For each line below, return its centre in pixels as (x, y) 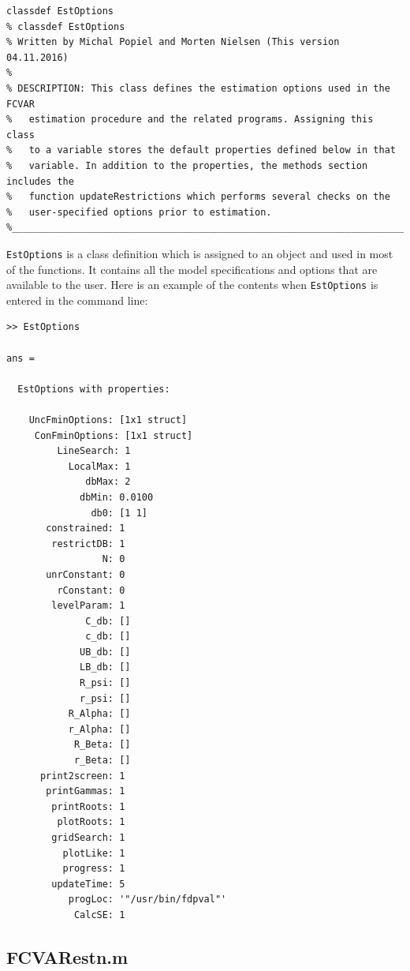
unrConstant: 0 (86, 574)
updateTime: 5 (88, 884)
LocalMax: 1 (99, 466)
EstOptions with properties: (94, 389)
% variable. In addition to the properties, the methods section (187, 165)
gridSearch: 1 (88, 838)
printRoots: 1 (88, 806)
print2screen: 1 (82, 776)
